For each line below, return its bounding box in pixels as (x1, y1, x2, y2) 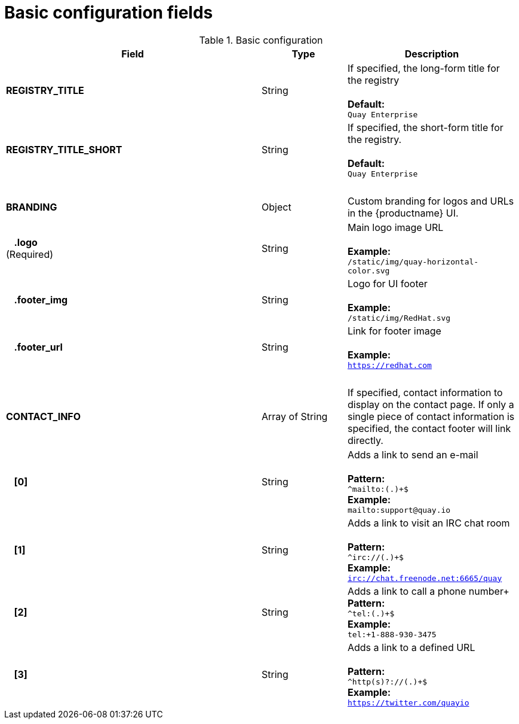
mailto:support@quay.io (347, 505, 451, 515)
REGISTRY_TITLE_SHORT (6, 144, 122, 156)
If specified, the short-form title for (347, 121, 503, 133)
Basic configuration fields (4, 2, 213, 23)
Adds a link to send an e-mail (347, 448, 478, 461)
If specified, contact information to (347, 386, 503, 398)
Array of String (262, 410, 328, 422)
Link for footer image (347, 324, 441, 337)
